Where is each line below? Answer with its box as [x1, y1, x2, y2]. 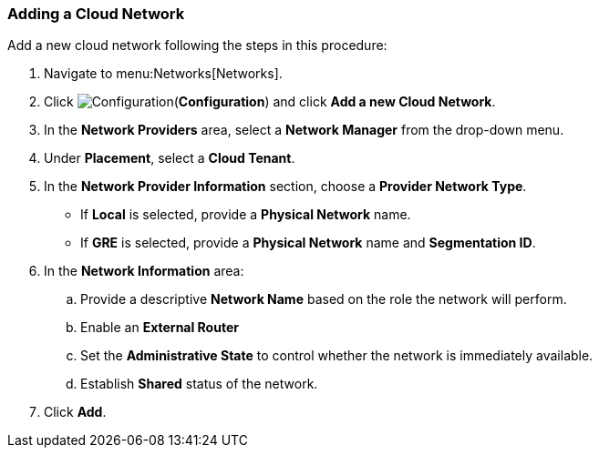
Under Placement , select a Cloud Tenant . [44, 150, 295, 167]
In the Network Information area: [44, 263, 244, 279]
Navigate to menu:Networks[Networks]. [44, 66, 283, 82]
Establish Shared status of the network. [80, 376, 318, 392]
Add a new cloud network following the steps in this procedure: [7, 37, 387, 54]
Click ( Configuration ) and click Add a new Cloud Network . [44, 94, 496, 110]
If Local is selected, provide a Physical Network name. [80, 207, 411, 223]
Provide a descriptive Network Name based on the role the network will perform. [80, 291, 567, 308]
